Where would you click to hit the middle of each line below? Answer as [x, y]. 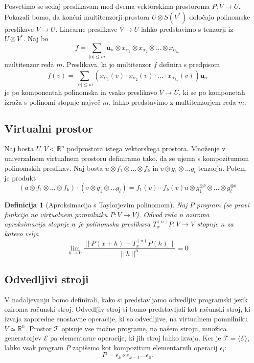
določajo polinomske [219, 16]
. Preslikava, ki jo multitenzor [107, 64]
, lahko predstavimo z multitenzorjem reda [173, 102]
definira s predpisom [190, 64]
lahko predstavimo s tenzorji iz [187, 29]
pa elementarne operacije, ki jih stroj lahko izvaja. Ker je [136, 338]
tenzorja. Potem [222, 168]
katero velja [22, 233]
